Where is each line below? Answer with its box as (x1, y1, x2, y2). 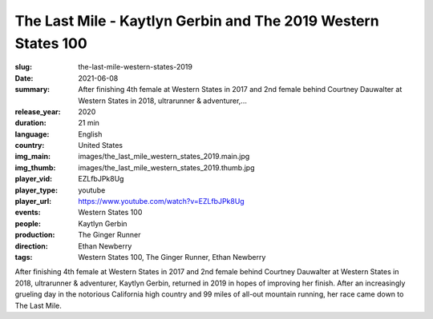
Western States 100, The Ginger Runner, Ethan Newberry (78, 252, 266, 261)
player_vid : (14, 174, 52, 184)
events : (14, 208, 41, 217)
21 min (78, 118, 100, 128)
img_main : (14, 152, 51, 161)
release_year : (14, 106, 62, 116)
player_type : (14, 185, 59, 195)
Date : (14, 73, 34, 83)
